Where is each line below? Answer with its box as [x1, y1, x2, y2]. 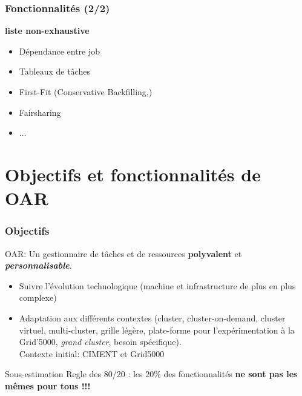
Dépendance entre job [19, 44, 100, 57]
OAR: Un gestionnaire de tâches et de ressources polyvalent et [5, 247, 242, 260]
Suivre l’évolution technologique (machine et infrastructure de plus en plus [19, 279, 296, 292]
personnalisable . [5, 259, 72, 272]
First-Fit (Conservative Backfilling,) [19, 86, 153, 98]
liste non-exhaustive [5, 24, 90, 37]
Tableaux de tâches [19, 65, 90, 78]
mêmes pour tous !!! [5, 379, 91, 392]
